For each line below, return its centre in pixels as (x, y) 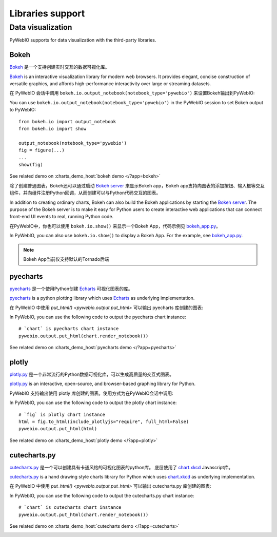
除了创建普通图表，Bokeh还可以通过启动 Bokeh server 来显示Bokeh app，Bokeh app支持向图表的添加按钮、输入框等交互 (137, 185)
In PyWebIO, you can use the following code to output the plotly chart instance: (93, 402)
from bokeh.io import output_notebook (67, 121)
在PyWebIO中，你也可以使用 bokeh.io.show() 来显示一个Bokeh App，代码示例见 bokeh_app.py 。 (115, 226)
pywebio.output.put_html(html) (58, 429)
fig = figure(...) (42, 150)
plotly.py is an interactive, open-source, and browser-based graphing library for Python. (103, 384)
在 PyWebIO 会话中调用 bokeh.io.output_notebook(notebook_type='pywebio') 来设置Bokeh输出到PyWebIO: (132, 93)
